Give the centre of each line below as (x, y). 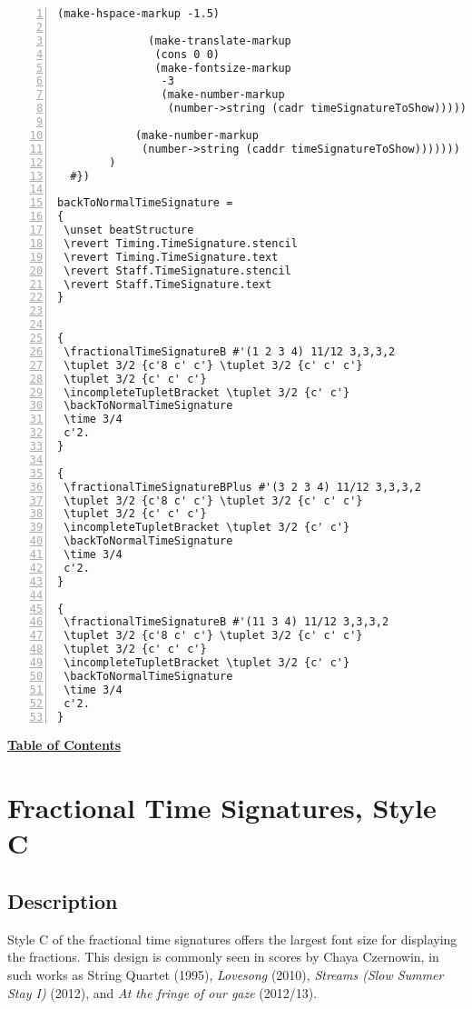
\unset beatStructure (129, 230)
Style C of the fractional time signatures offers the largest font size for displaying (232, 939)
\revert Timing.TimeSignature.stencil (181, 243)
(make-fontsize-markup (223, 68)
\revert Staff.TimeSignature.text (168, 284)
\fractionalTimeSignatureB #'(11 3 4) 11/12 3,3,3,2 (226, 622)
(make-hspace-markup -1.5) (138, 14)
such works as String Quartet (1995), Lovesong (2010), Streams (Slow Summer (226, 974)
